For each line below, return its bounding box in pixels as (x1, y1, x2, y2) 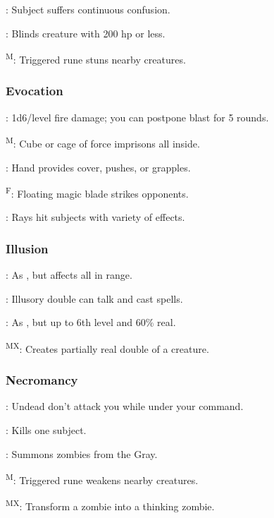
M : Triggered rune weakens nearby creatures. (6, 471, 199, 487)
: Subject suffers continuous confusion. (6, 2, 170, 16)
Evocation (6, 82, 63, 100)
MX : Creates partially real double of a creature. (6, 339, 209, 356)
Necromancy (6, 371, 78, 389)
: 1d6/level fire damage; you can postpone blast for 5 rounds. (6, 109, 269, 124)
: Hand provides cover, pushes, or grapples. (6, 159, 191, 174)
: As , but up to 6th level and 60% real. (6, 315, 176, 330)
